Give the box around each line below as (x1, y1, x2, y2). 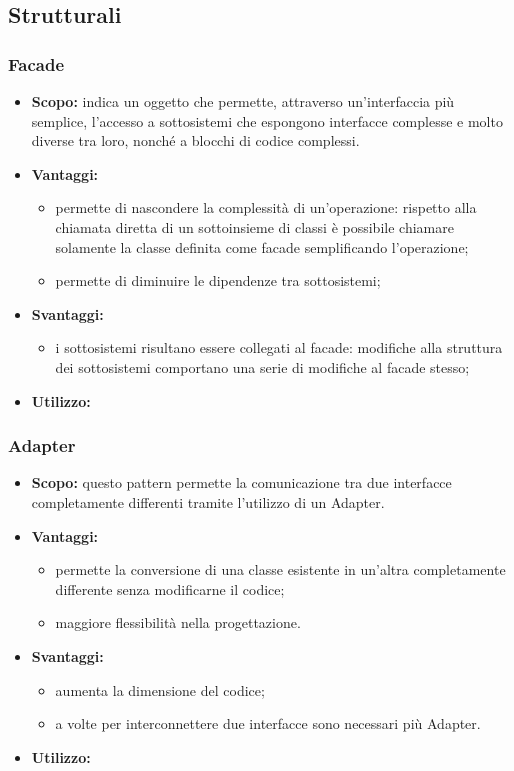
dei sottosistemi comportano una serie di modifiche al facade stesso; (55, 356, 470, 377)
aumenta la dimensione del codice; (55, 679, 265, 700)
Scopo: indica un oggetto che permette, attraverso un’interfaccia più (31, 91, 455, 111)
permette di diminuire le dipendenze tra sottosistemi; (55, 270, 381, 291)
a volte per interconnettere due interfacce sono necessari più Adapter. (55, 713, 481, 734)
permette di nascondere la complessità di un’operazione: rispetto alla (55, 197, 477, 218)
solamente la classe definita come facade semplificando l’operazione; (55, 236, 469, 257)
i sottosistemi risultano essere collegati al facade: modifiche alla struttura (55, 337, 503, 358)
